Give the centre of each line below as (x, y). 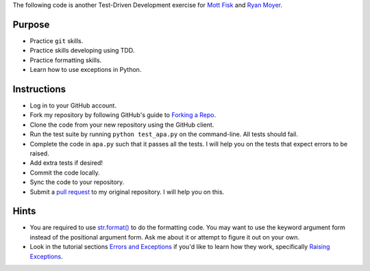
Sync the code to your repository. (77, 182)
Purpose (31, 24)
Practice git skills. (57, 40)
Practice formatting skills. (66, 60)
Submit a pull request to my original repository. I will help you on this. (127, 192)
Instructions (39, 89)
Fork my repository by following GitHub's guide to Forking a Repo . (123, 115)
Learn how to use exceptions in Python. (86, 70)
